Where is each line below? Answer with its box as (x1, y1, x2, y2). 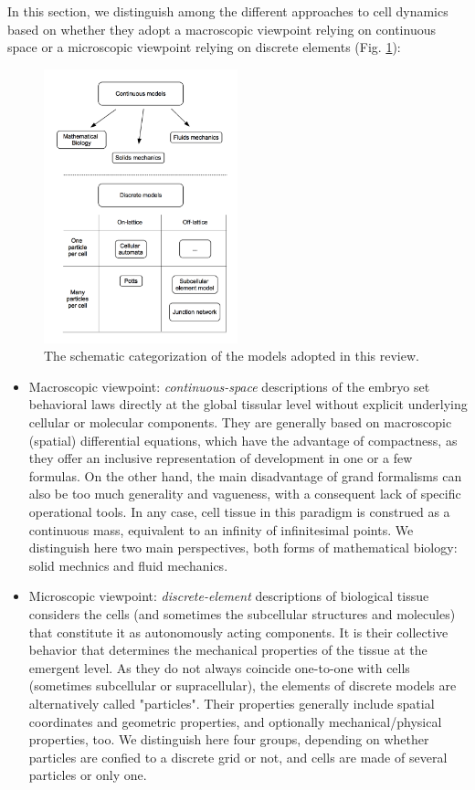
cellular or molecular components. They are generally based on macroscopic (28, 413, 452, 431)
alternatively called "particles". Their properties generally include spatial (28, 693, 435, 712)
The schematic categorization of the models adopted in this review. (44, 346, 419, 365)
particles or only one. (28, 765, 147, 785)
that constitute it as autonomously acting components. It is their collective (28, 622, 449, 641)
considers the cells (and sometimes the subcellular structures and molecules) (28, 604, 456, 623)
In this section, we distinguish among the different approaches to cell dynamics (7, 2, 449, 20)
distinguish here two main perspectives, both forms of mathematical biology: (28, 538, 458, 557)
